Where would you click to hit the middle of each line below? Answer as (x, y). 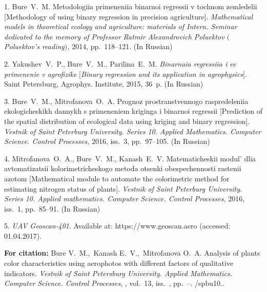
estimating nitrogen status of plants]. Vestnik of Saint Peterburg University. (123, 188)
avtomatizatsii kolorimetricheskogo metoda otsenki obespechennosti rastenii (123, 168)
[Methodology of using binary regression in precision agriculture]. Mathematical (129, 16)
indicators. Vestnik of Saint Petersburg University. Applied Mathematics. (118, 273)
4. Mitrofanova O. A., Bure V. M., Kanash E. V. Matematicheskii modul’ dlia (130, 158)
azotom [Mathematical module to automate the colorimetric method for (117, 178)
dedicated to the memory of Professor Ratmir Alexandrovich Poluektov (114, 36)
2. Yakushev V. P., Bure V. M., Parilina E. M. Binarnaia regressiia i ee (120, 63)
